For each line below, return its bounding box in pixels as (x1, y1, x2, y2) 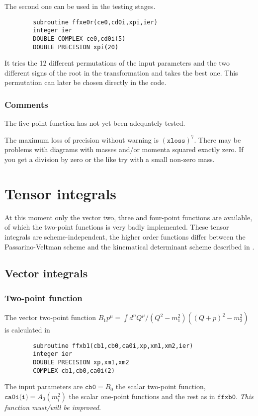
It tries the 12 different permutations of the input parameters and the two (4, 58, 230, 68)
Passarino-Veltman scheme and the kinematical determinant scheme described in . (4, 241, 255, 251)
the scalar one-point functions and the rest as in (69, 391, 215, 401)
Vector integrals (4, 265, 88, 281)
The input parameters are (4, 381, 83, 392)
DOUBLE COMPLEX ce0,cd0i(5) (33, 35, 126, 42)
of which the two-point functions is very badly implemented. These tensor (4, 222, 229, 232)
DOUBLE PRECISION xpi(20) (33, 43, 119, 51)
